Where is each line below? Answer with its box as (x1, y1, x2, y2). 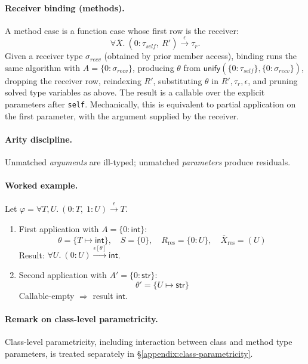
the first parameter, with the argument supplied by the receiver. (5, 109, 239, 122)
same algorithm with (5, 61, 81, 73)
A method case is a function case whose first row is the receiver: (5, 24, 239, 36)
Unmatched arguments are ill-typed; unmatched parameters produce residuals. (5, 156, 291, 168)
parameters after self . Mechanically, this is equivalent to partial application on (5, 97, 296, 110)
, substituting (153, 74, 202, 87)
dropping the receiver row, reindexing (5, 74, 141, 87)
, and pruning (248, 74, 298, 87)
